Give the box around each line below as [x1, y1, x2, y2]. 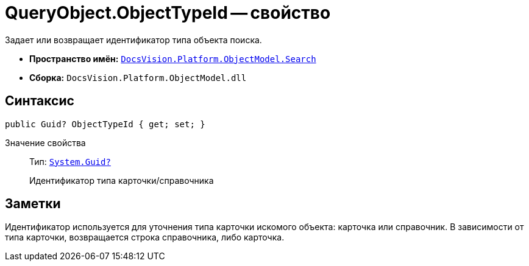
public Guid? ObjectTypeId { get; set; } [5, 119, 205, 129]
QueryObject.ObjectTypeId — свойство [5, 2, 331, 23]
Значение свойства [5, 137, 86, 148]
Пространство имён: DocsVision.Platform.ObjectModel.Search [29, 53, 316, 64]
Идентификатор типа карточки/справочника [29, 175, 214, 186]
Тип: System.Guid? [29, 156, 111, 167]
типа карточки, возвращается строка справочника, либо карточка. [5, 232, 285, 243]
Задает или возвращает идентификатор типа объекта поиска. [5, 34, 262, 45]
